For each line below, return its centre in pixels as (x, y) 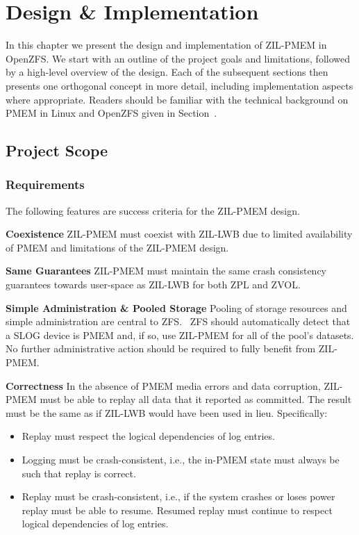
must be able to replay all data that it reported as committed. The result (196, 399)
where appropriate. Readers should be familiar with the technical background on (177, 99)
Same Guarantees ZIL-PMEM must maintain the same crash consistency (166, 271)
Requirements (45, 184)
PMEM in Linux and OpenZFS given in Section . (111, 113)
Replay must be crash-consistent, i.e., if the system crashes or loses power (178, 496)
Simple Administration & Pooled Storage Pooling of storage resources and (176, 307)
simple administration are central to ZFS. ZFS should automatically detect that (178, 321)
